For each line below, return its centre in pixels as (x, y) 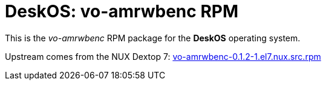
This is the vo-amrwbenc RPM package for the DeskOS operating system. (153, 38)
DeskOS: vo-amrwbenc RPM (122, 11)
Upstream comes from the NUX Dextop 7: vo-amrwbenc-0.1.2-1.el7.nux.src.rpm (163, 56)
